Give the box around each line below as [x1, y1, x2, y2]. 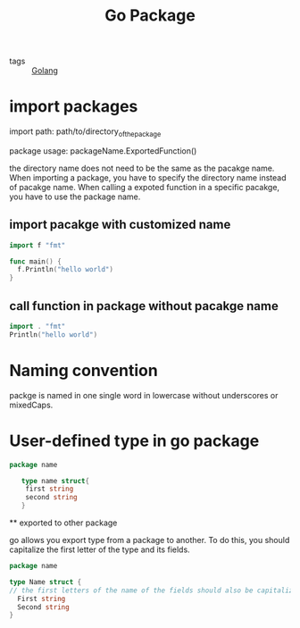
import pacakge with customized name [9, 217, 231, 232]
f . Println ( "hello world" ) [17, 265, 114, 274]
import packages [9, 96, 138, 117]
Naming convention [9, 360, 158, 381]
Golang [31, 65, 58, 76]
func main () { [9, 256, 62, 266]
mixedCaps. [9, 399, 54, 410]
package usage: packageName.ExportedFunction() [9, 145, 197, 156]
